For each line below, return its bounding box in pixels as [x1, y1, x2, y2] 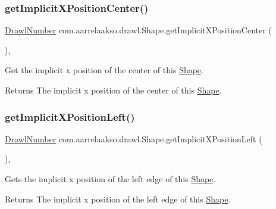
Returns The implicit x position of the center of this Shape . [5, 84, 222, 96]
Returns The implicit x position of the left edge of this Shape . [5, 192, 231, 205]
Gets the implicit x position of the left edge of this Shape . [5, 173, 216, 185]
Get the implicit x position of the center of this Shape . [5, 64, 203, 76]
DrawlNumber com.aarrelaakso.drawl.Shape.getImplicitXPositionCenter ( [5, 24, 272, 36]
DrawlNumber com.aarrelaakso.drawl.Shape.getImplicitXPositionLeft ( [5, 132, 262, 145]
